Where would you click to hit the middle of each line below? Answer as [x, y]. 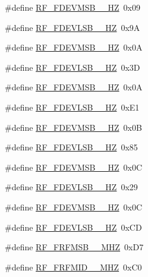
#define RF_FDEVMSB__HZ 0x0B [73, 127]
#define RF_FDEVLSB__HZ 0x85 [71, 147]
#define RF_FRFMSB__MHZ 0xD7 [74, 247]
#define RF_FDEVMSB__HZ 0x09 [73, 7]
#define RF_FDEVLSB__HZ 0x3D [73, 67]
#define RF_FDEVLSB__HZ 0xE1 [72, 107]
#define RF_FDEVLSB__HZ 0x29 [71, 187]
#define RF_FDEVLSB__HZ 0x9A [73, 27]
